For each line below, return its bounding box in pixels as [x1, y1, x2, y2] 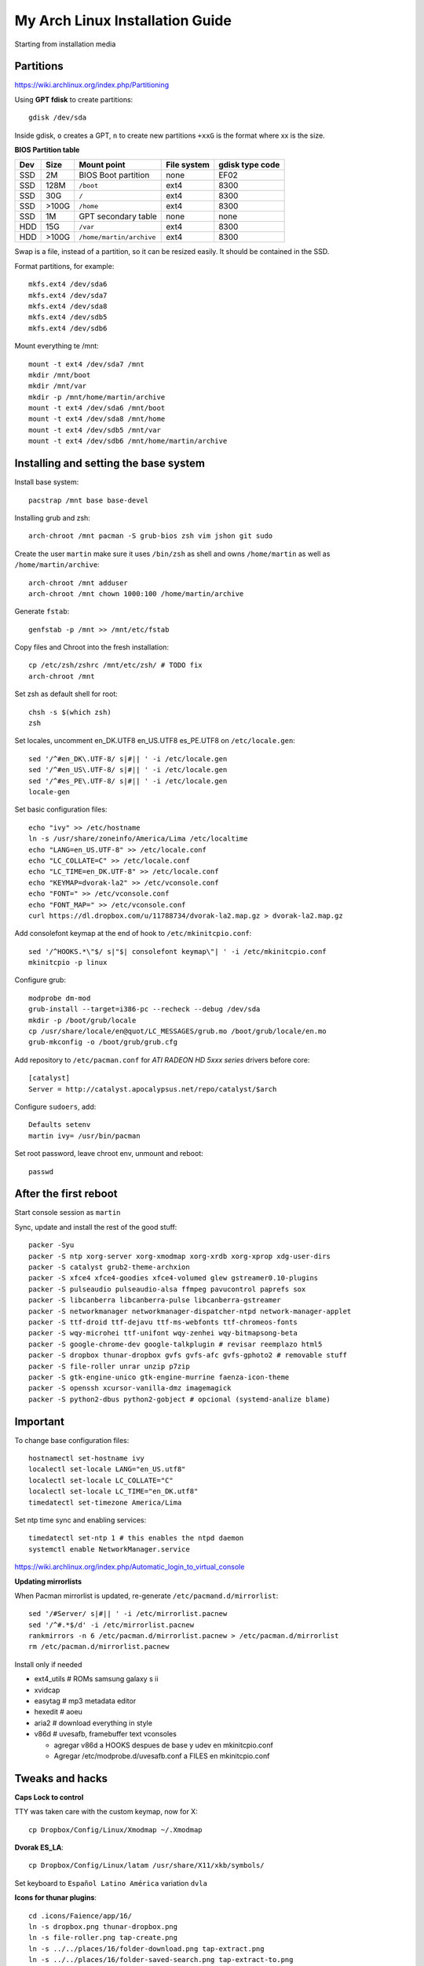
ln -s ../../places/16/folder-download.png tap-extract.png [28, 1944, 265, 1953]
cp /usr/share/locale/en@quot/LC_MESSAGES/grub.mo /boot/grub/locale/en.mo [28, 1027, 327, 1036]
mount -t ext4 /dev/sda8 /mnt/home [28, 414, 166, 424]
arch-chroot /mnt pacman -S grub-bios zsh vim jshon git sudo [28, 532, 273, 540]
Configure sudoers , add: [14, 1102, 97, 1111]
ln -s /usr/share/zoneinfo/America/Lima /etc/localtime [28, 834, 248, 843]
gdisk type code [218, 160, 280, 171]
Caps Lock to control [14, 1792, 84, 1802]
